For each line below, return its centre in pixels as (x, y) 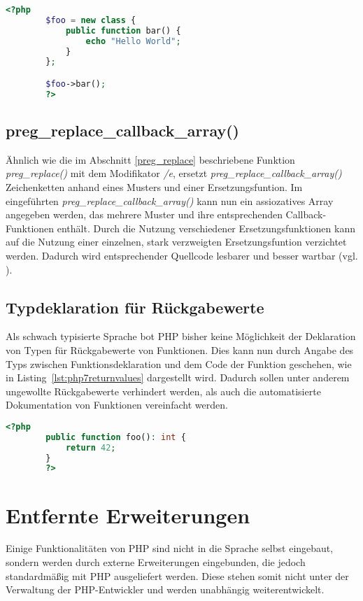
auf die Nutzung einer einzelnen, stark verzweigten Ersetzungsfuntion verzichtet (176, 242)
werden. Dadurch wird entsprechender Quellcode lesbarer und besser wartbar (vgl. (182, 256)
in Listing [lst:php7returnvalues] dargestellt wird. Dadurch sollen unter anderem (178, 377)
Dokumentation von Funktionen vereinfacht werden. (117, 405)
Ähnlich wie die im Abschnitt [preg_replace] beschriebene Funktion (150, 159)
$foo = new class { (91, 20)
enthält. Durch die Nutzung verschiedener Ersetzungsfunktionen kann (206, 228)
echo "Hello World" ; (133, 41)
